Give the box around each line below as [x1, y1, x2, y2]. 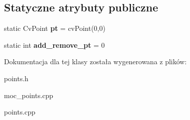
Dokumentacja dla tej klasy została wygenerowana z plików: [4, 56, 187, 67]
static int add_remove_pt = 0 [4, 39, 105, 50]
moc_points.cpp [4, 90, 53, 100]
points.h [4, 73, 29, 83]
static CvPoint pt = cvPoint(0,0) [4, 23, 105, 33]
